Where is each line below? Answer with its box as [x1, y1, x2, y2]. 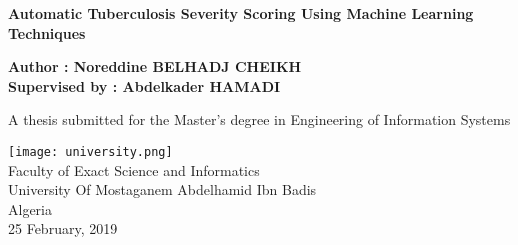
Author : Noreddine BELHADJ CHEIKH [8, 56, 302, 77]
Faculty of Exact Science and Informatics [8, 159, 260, 180]
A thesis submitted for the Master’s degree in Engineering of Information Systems [8, 109, 511, 130]
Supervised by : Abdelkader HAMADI [8, 75, 281, 96]
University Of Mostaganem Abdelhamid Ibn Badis [8, 179, 317, 200]
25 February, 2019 [8, 218, 118, 239]
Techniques [8, 22, 86, 43]
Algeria [8, 198, 52, 219]
